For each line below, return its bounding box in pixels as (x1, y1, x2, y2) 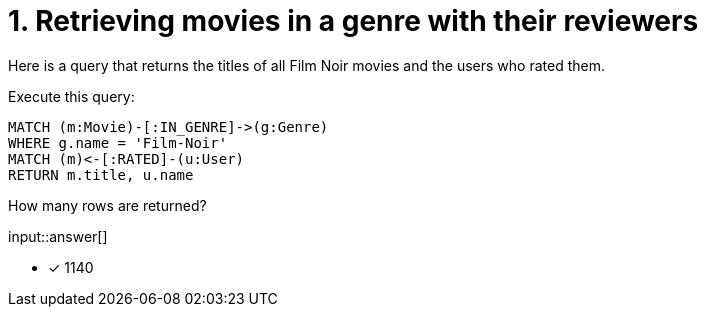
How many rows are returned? (8, 196, 207, 214)
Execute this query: (8, 87, 135, 105)
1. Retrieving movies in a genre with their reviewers (8, 4, 699, 38)
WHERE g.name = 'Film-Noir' (8, 134, 228, 151)
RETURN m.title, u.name (8, 166, 194, 183)
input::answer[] (8, 227, 108, 245)
